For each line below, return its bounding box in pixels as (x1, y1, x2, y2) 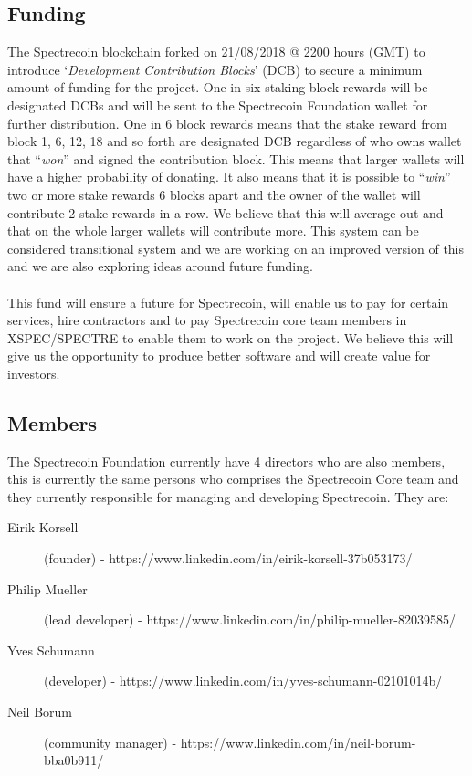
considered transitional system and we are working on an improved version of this (7, 238, 465, 257)
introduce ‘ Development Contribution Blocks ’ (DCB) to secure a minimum (7, 59, 423, 79)
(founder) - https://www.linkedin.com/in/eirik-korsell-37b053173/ (44, 549, 413, 568)
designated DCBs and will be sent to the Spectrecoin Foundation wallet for (7, 95, 428, 114)
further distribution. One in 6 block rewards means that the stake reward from (7, 113, 447, 132)
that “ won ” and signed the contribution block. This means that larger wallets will (7, 149, 465, 168)
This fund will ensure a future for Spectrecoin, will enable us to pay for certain (7, 292, 449, 311)
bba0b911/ (44, 750, 104, 770)
